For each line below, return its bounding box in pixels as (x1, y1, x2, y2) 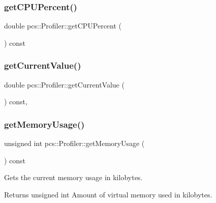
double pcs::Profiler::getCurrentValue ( (4, 79, 125, 90)
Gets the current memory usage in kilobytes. (4, 172, 143, 183)
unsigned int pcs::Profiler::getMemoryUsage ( (4, 138, 145, 149)
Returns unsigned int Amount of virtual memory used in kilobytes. (4, 189, 212, 199)
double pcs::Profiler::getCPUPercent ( (4, 20, 122, 31)
